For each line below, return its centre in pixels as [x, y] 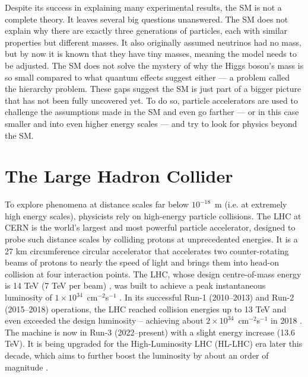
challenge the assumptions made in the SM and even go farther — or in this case [152, 112]
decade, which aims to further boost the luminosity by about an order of [137, 355]
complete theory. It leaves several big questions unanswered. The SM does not [147, 19]
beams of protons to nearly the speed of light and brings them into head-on [142, 262]
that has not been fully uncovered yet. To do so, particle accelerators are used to [151, 100]
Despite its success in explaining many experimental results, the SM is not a [143, 7]
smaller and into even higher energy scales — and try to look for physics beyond [151, 123]
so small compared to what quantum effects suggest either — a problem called [147, 77]
